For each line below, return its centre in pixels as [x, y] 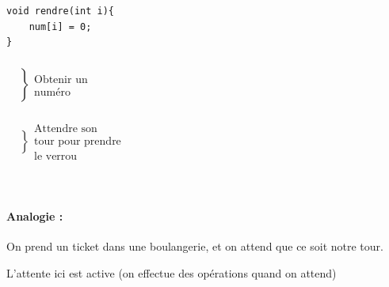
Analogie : [35, 215]
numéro [52, 92]
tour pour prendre [78, 142]
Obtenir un [61, 79]
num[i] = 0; [60, 26]
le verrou [56, 157]
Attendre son [66, 129]
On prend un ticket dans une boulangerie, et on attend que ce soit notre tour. [195, 246]
